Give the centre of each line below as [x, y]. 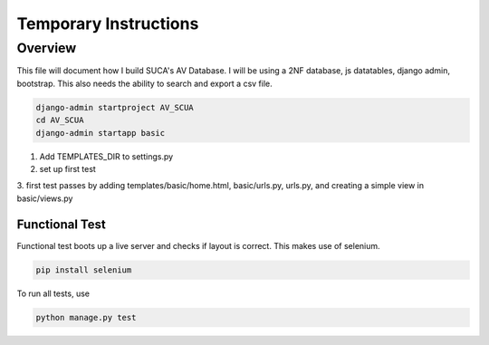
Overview [47, 48]
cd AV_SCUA [60, 120]
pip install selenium [84, 270]
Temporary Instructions [108, 24]
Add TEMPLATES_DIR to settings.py [106, 156]
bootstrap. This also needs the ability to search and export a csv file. [145, 83]
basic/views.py [45, 198]
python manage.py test [86, 317]
